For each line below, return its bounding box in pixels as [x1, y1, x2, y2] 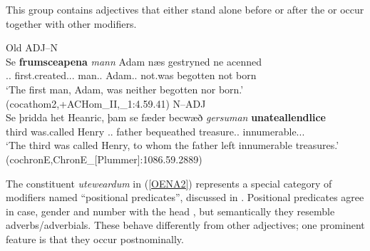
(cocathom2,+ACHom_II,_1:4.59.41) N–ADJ [6, 96, 206, 111]
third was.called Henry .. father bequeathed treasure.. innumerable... [6, 123, 305, 138]
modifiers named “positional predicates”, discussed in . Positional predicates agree [6, 190, 364, 205]
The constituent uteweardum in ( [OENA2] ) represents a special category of [6, 175, 332, 190]
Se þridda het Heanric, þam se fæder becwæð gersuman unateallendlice [6, 110, 326, 125]
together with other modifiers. [6, 16, 137, 31]
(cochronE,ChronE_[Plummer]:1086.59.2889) [6, 151, 202, 166]
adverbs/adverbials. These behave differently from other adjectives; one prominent [6, 217, 365, 232]
